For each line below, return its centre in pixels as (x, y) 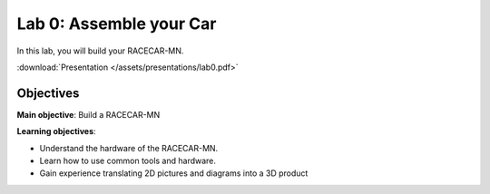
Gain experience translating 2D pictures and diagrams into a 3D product (174, 173)
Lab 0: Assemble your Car (117, 24)
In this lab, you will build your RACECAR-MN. (100, 51)
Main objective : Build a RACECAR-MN (88, 114)
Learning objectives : (56, 131)
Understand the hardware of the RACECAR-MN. (129, 148)
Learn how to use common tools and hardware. (128, 161)
